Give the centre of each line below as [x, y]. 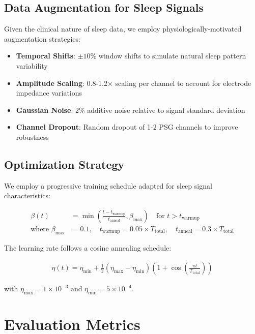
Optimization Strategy [64, 164]
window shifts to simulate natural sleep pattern [172, 56]
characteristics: [27, 195]
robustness [32, 136]
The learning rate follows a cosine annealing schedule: [88, 247]
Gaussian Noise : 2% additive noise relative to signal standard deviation [131, 110]
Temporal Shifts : [46, 56]
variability [32, 65]
